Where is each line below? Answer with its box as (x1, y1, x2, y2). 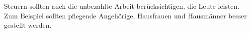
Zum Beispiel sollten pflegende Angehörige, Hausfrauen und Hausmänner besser (4, 10, 247, 20)
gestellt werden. (4, 20, 52, 30)
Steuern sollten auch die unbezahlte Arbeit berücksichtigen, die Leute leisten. (4, 1, 240, 11)
